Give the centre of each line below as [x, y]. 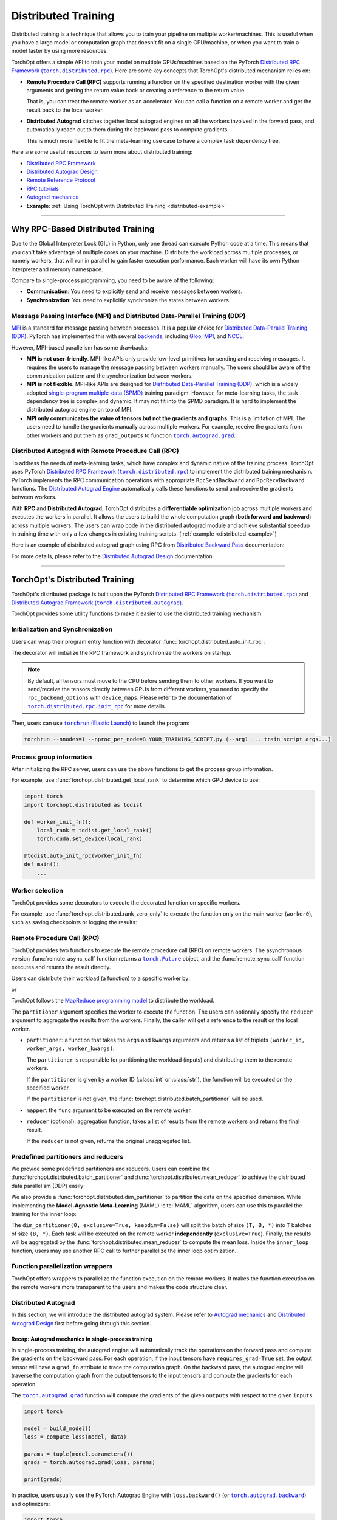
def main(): [42, 864]
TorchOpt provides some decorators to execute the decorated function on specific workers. [126, 902]
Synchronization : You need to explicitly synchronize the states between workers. [128, 300]
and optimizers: [31, 1504]
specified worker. [48, 1088]
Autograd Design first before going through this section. [81, 1323]
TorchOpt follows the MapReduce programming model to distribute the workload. [113, 1001]
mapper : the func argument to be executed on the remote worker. [109, 1110]
